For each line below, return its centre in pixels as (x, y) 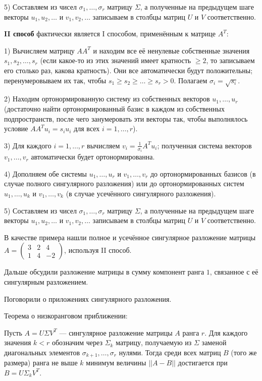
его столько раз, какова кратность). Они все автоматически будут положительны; (128, 70)
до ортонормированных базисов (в (203, 173)
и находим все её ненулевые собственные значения (171, 50)
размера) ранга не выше (41, 363)
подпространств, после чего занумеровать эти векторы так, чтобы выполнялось (126, 118)
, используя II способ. (98, 250)
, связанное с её (234, 272)
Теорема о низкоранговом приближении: (66, 316)
